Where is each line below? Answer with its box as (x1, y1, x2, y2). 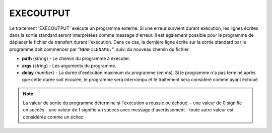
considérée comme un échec (23, 114, 84, 120)
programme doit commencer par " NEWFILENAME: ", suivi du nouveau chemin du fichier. (9, 46, 190, 52)
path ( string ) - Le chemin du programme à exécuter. (22, 55, 130, 61)
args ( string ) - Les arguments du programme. (22, 62, 117, 69)
